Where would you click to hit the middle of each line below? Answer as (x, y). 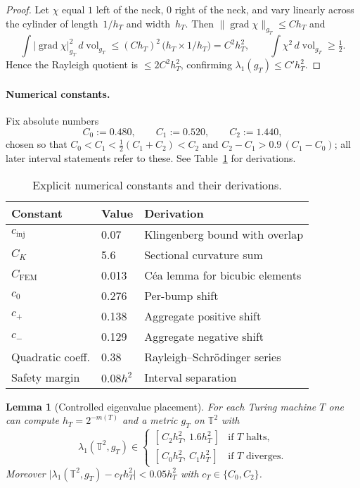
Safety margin (46, 377)
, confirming (206, 64)
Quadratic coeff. (51, 356)
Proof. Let (27, 9)
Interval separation (191, 377)
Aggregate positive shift (203, 315)
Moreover (26, 473)
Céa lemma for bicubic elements (223, 275)
